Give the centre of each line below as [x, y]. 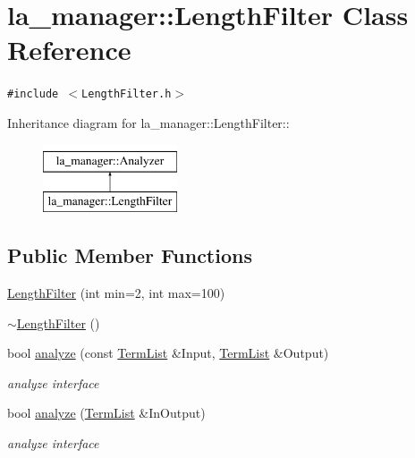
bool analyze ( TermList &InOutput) [106, 413]
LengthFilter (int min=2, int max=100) [116, 292]
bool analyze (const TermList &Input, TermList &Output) [168, 353]
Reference [69, 50]
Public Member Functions [130, 255]
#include [33, 94]
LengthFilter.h [127, 94]
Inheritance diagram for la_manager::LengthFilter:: [148, 122]
